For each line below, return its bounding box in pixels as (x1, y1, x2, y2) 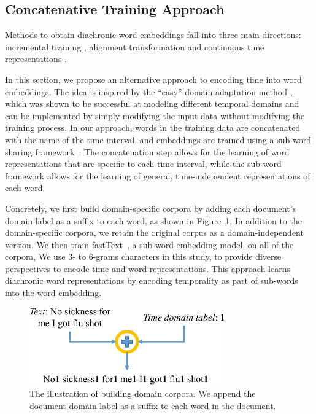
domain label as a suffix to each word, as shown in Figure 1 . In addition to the (5, 214, 302, 227)
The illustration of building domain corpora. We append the (29, 387, 256, 400)
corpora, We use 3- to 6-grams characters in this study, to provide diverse (5, 250, 282, 263)
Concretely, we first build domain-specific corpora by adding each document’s (5, 201, 296, 214)
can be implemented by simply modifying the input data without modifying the (5, 109, 305, 122)
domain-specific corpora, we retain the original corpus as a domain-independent (5, 226, 304, 239)
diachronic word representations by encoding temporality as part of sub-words (5, 274, 298, 287)
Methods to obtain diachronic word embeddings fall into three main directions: (5, 28, 301, 41)
